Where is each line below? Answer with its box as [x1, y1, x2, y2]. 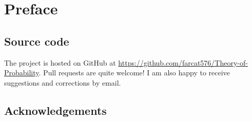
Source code [4, 33, 69, 49]
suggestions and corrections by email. [4, 77, 121, 88]
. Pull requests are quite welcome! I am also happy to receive [38, 67, 230, 78]
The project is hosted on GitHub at [4, 57, 116, 68]
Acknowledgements [4, 102, 107, 118]
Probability [4, 67, 39, 78]
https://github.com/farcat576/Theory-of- [118, 57, 248, 68]
